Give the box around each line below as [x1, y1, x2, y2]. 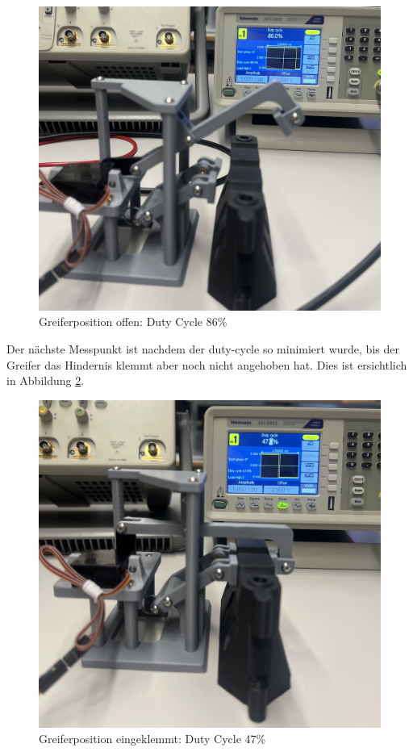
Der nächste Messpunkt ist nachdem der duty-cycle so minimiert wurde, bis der [6, 340, 399, 357]
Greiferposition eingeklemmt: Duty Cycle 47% [39, 730, 266, 747]
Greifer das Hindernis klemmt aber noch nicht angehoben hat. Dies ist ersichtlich [6, 356, 407, 373]
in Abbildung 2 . [6, 372, 85, 389]
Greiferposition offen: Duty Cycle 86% [39, 313, 227, 330]
